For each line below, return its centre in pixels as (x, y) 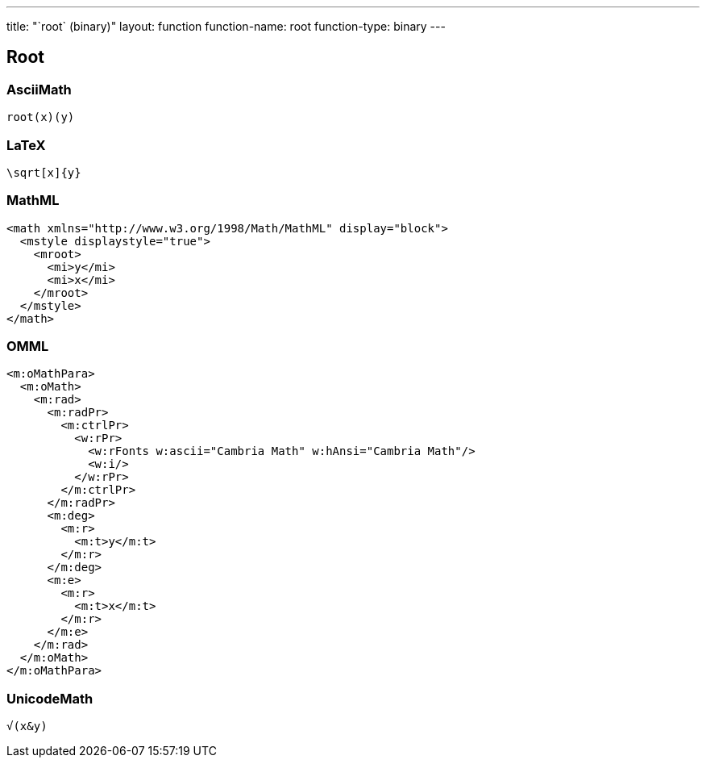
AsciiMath (39, 89)
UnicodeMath (50, 698)
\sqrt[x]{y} (44, 172)
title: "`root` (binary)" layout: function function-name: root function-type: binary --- (226, 26)
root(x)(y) (41, 117)
